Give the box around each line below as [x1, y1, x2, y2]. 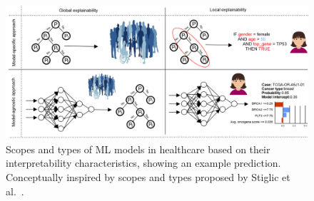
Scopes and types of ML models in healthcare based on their [6, 141, 270, 156]
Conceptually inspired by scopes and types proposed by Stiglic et [6, 169, 290, 184]
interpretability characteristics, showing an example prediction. [6, 155, 281, 170]
